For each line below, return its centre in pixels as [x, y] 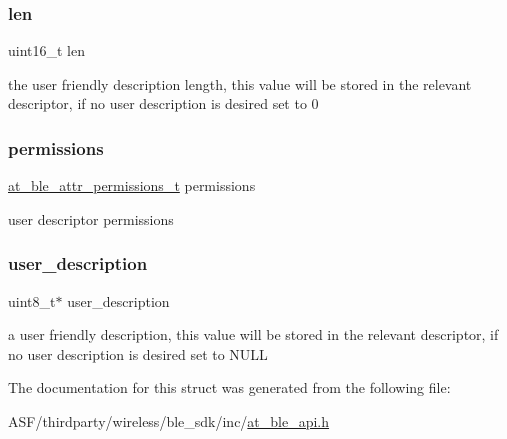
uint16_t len [47, 50]
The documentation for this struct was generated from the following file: [229, 387]
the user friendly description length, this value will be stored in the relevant [240, 83]
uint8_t [32, 300]
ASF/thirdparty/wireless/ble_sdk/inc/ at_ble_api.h [169, 421]
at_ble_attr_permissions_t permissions [132, 185]
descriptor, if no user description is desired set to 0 [163, 103]
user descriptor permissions [91, 218]
